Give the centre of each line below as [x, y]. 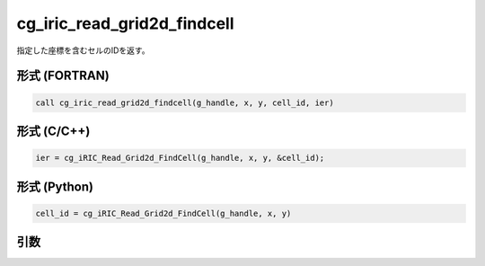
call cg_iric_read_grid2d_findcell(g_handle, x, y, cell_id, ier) [185, 102]
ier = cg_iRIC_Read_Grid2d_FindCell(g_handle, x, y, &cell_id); [180, 158]
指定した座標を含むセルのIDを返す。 [83, 50]
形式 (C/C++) [53, 131]
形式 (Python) [55, 186]
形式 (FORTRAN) [63, 76]
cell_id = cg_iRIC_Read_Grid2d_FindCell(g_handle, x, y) [163, 213]
